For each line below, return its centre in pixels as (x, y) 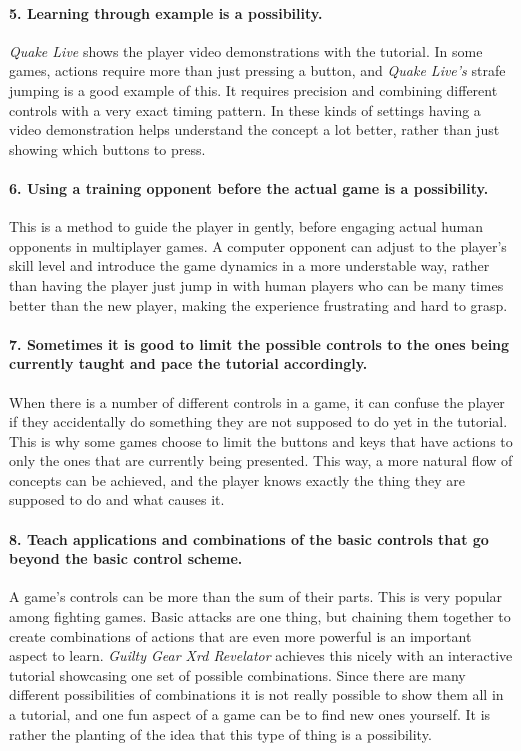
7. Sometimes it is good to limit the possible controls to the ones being (259, 343)
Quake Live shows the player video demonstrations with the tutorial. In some (246, 50)
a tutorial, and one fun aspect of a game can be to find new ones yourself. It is (250, 714)
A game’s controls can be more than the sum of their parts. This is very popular (256, 596)
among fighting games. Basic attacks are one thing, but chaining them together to (260, 616)
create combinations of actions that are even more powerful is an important (240, 635)
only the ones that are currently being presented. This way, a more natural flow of (261, 460)
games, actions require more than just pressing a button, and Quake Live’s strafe (257, 70)
